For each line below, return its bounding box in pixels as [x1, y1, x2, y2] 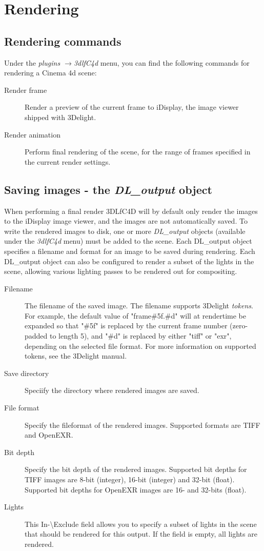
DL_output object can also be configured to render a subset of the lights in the [4, 255, 254, 266]
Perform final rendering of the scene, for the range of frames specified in [25, 146, 251, 157]
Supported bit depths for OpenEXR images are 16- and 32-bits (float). [25, 484, 247, 495]
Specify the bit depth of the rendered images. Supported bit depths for [25, 464, 247, 475]
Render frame [4, 84, 47, 95]
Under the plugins [4, 57, 60, 68]
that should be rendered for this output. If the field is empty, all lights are [25, 528, 257, 539]
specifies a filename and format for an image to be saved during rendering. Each [4, 245, 255, 256]
